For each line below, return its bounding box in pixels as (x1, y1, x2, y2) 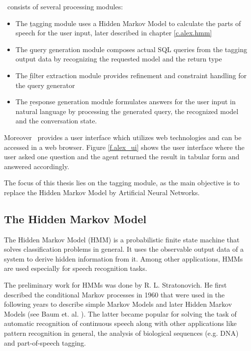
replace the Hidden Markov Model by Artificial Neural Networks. (4, 187, 200, 197)
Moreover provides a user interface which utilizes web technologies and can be (4, 132, 242, 142)
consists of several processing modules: (7, 1, 123, 11)
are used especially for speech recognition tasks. (4, 263, 147, 273)
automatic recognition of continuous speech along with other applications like (4, 318, 237, 328)
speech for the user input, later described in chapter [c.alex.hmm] (15, 28, 212, 38)
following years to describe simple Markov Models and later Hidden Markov (4, 299, 232, 309)
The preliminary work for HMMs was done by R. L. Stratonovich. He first (4, 280, 227, 290)
